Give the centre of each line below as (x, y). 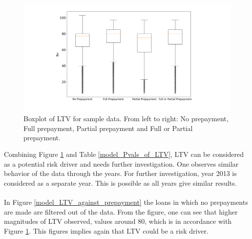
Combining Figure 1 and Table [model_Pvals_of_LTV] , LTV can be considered (124, 154)
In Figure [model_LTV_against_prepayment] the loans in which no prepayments (126, 202)
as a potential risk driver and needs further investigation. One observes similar (121, 163)
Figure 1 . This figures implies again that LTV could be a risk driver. (106, 230)
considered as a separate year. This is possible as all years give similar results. (120, 183)
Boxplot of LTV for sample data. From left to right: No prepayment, (126, 119)
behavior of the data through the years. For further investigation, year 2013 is (120, 173)
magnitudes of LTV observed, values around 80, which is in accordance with (118, 221)
